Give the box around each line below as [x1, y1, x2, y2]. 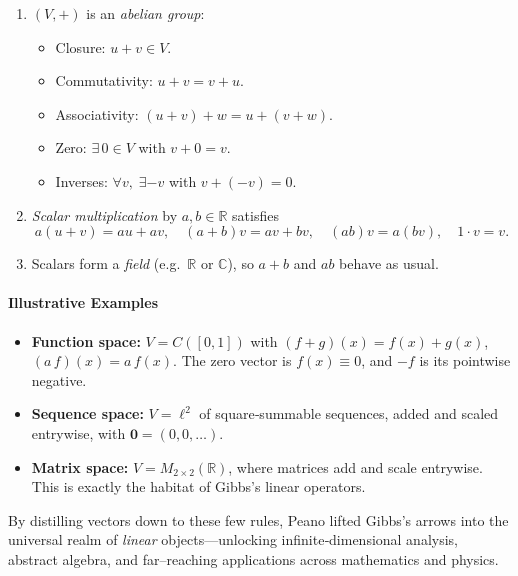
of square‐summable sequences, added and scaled [199, 403, 499, 424]
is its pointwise [419, 350, 511, 371]
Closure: [55, 36, 106, 57]
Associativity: [55, 103, 139, 124]
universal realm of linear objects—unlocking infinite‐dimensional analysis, [8, 529, 459, 550]
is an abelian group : [86, 3, 205, 23]
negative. [31, 369, 87, 390]
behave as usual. [339, 253, 439, 274]
